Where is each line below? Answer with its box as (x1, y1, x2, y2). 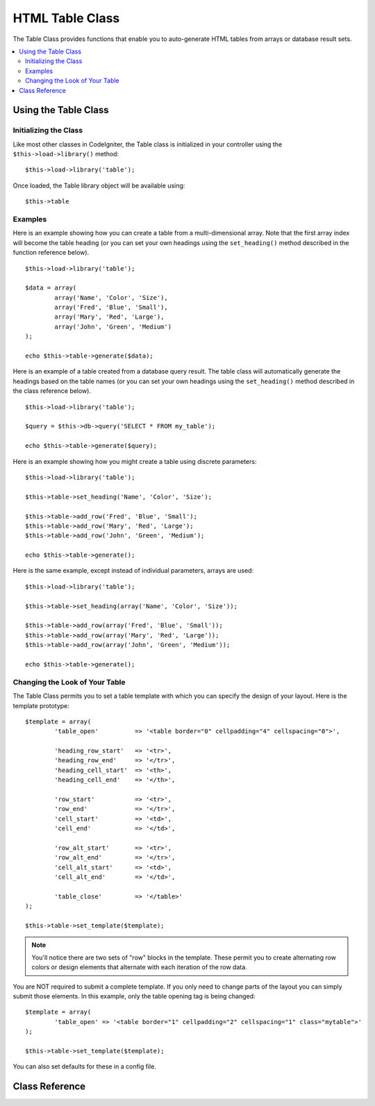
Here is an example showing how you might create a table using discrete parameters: (12, 457, 257, 465)
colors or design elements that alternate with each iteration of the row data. (31, 963, 248, 971)
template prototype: (12, 701, 69, 710)
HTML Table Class (12, 10, 120, 26)
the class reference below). (12, 387, 92, 395)
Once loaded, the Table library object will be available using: (12, 181, 185, 190)
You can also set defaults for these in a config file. (12, 1062, 156, 1071)
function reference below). (12, 249, 90, 257)
